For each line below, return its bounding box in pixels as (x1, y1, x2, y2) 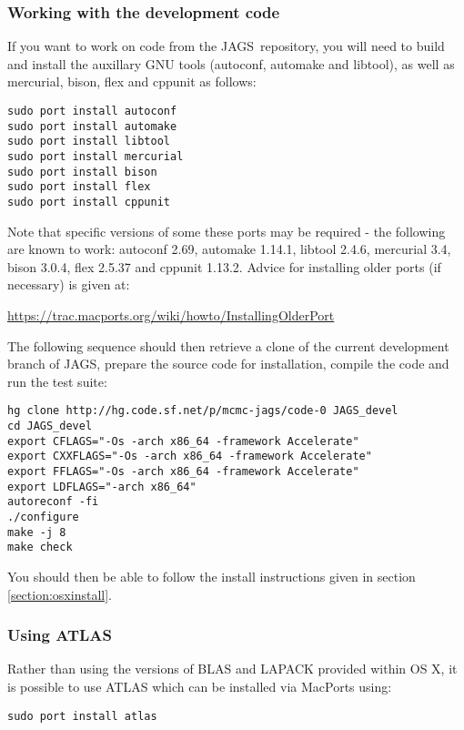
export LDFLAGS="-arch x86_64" (7, 480, 197, 493)
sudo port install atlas (7, 709, 157, 723)
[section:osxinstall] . (7, 584, 112, 603)
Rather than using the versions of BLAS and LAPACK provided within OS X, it (7, 659, 458, 678)
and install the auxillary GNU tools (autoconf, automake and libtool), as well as (7, 54, 455, 73)
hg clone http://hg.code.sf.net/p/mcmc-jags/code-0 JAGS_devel (7, 404, 398, 418)
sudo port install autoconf (7, 105, 177, 117)
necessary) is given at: (7, 275, 130, 294)
